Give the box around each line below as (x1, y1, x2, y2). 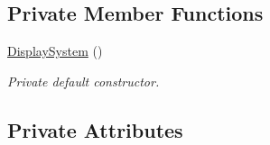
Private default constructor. (7, 71, 160, 90)
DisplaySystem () (7, 41, 103, 60)
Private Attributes (7, 115, 183, 143)
